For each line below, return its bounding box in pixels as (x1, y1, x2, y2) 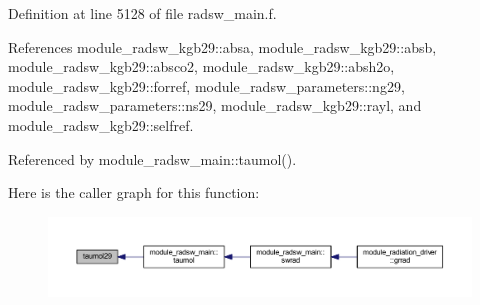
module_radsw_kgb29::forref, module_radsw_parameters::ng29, (8, 75, 405, 96)
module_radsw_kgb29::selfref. (8, 114, 194, 135)
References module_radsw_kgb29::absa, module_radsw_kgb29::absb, (8, 36, 437, 57)
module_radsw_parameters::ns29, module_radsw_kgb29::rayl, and (8, 95, 422, 116)
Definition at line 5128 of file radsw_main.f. (8, 3, 277, 23)
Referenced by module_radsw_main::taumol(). (8, 148, 297, 169)
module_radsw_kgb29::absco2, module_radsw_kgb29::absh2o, (8, 56, 395, 77)
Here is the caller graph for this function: (8, 182, 260, 203)
